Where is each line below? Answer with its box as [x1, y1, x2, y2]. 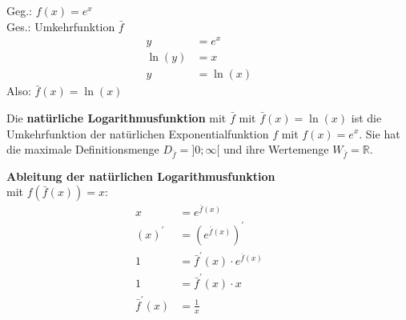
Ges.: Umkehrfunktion [6, 18, 115, 34]
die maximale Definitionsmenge [6, 141, 159, 158]
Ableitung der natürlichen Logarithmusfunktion [6, 167, 275, 184]
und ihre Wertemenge [223, 141, 329, 158]
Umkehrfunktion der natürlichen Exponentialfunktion [6, 125, 269, 142]
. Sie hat [359, 125, 400, 142]
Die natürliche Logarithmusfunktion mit [6, 109, 227, 126]
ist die [351, 109, 382, 126]
